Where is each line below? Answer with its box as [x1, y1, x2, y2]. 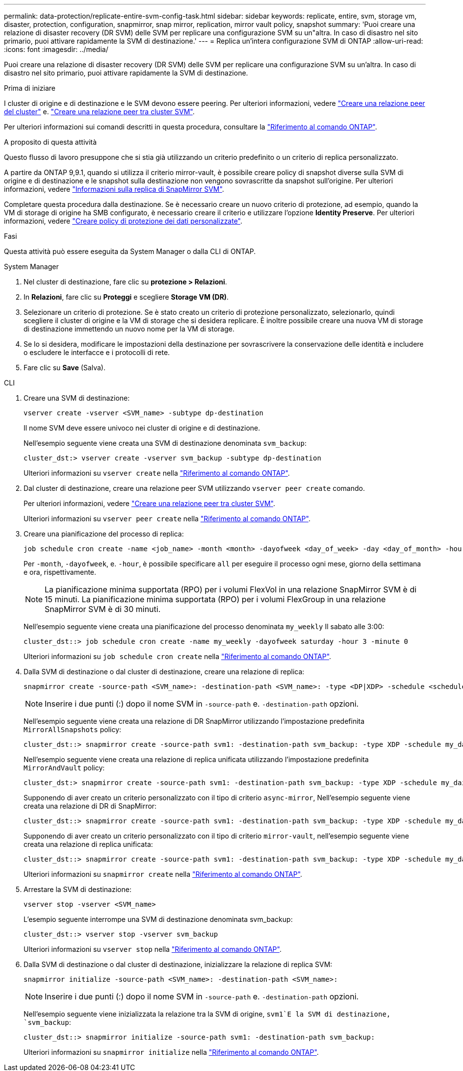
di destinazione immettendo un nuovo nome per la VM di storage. [24, 325, 234, 333]
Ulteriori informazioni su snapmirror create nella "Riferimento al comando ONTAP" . [24, 870, 303, 878]
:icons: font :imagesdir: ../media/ [4, 45, 108, 53]
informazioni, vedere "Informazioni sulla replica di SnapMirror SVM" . [4, 185, 224, 193]
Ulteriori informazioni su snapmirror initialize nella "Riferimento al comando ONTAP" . [24, 1048, 319, 1056]
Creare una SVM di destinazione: [24, 394, 130, 402]
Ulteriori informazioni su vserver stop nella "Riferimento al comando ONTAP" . [24, 945, 282, 953]
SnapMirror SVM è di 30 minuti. [45, 604, 161, 614]
